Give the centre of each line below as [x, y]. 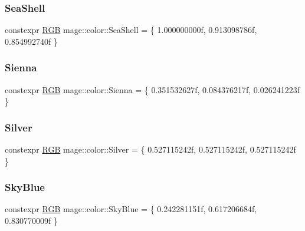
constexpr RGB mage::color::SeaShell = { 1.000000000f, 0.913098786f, [131, 30]
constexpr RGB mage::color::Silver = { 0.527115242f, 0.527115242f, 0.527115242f [150, 149]
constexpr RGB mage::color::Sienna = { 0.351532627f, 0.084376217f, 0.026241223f [152, 89]
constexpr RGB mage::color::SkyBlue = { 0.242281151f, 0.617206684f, [131, 209]
